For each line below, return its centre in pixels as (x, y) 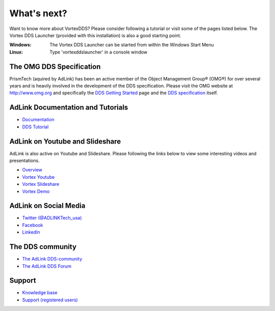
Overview (32, 170)
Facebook (33, 225)
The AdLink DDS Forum (47, 266)
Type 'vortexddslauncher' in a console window (99, 52)
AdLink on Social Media (47, 206)
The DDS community (43, 247)
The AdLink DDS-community (52, 259)
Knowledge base (40, 293)
